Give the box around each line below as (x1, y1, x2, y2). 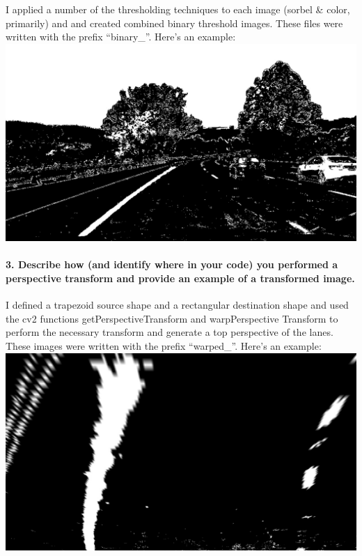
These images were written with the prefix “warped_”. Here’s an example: (6, 339, 322, 353)
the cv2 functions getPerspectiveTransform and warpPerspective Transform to (6, 311, 338, 325)
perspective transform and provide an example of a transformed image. (6, 271, 355, 286)
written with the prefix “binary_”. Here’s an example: (6, 29, 236, 44)
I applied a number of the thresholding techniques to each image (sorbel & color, (6, 2, 350, 16)
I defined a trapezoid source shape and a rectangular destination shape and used (6, 298, 349, 312)
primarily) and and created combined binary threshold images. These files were (6, 15, 343, 30)
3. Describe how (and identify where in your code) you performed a (6, 257, 338, 272)
